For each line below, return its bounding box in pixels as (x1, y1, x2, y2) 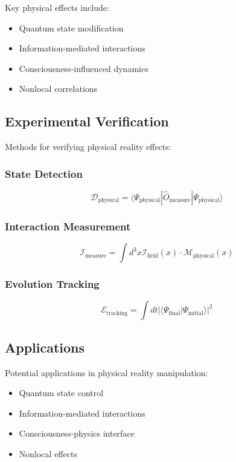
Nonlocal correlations (19, 82, 98, 95)
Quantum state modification (19, 21, 124, 34)
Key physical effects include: (5, 1, 109, 13)
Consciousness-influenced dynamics (19, 62, 148, 74)
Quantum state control (19, 386, 104, 399)
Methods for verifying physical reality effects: (5, 140, 171, 153)
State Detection (5, 166, 83, 181)
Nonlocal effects (19, 447, 77, 460)
